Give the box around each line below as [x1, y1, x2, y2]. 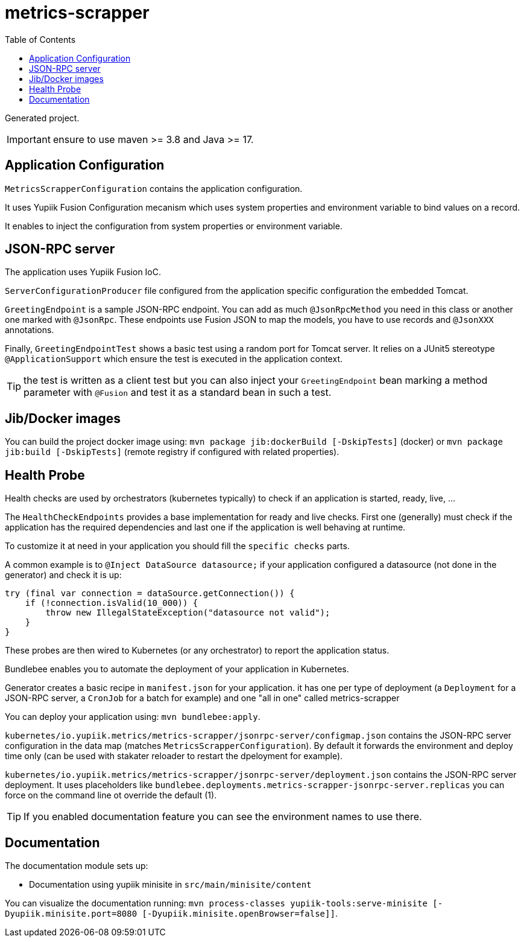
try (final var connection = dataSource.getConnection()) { [5, 588, 295, 599]
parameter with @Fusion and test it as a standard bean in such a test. [24, 386, 332, 399]
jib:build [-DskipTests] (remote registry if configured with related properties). [5, 447, 339, 457]
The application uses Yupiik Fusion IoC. [5, 267, 161, 278]
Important [7, 133, 51, 145]
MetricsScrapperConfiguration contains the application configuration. [5, 183, 303, 194]
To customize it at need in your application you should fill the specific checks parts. [5, 541, 350, 552]
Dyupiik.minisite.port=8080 [5, 908, 137, 918]
